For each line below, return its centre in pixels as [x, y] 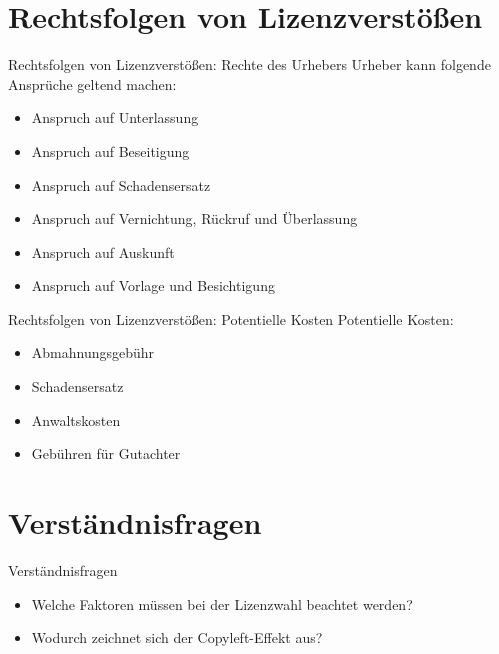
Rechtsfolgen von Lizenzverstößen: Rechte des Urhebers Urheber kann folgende [249, 64]
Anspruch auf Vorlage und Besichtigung [153, 285]
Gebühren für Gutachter [106, 453]
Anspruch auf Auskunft [103, 251]
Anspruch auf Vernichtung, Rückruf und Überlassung [194, 218]
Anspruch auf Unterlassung [115, 117]
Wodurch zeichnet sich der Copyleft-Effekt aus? [177, 637]
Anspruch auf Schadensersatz [121, 184]
